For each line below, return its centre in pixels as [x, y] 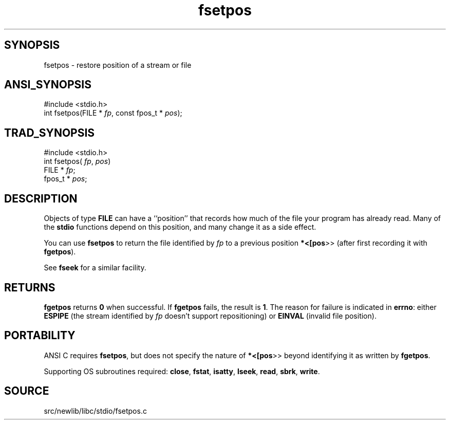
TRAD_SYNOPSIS [50, 133]
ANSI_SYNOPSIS [48, 85]
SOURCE [27, 391]
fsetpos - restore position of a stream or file [118, 65]
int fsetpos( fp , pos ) [77, 161]
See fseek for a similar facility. [95, 268]
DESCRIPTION [41, 198]
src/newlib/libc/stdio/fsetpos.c [95, 411]
